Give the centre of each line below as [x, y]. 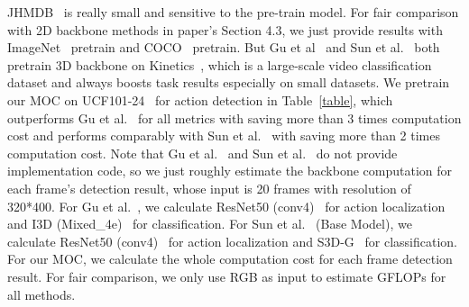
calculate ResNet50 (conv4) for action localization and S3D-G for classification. [232, 241]
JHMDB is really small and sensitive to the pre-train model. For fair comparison [233, 12]
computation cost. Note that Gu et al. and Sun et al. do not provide [202, 153]
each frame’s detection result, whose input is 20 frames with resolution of [209, 188]
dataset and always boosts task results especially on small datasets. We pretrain [229, 82]
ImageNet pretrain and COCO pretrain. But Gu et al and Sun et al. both [224, 47]
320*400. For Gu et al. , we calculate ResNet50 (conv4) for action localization [226, 206]
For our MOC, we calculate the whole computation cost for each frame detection [230, 259]
